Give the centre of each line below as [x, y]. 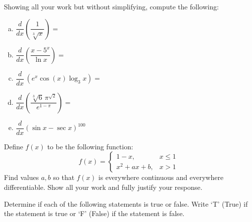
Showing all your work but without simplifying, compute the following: [111, 6]
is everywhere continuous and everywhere [161, 177]
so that [64, 177]
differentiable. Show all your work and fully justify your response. [103, 187]
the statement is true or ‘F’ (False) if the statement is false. [94, 213]
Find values [22, 177]
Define [14, 146]
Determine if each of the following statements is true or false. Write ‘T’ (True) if [126, 203]
